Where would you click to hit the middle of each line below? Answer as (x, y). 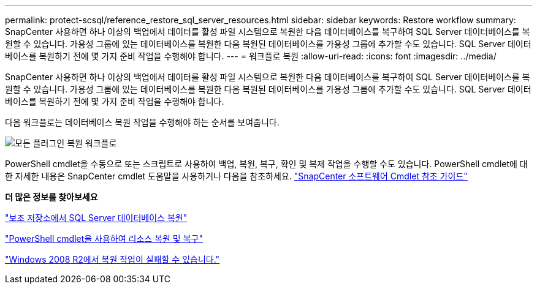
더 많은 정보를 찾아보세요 (51, 197)
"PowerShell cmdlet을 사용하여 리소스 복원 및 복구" (104, 238)
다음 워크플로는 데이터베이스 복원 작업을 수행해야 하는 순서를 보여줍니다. (142, 122)
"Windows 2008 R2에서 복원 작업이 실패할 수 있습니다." (112, 259)
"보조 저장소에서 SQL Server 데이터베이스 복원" (96, 218)
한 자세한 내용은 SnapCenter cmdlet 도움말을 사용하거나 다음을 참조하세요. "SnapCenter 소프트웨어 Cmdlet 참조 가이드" (236, 176)
